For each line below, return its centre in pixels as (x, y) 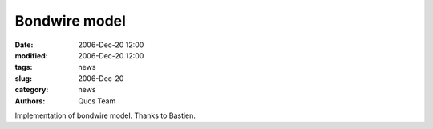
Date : (24, 45)
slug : (23, 78)
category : (32, 90)
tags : (24, 67)
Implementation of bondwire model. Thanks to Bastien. (105, 115)
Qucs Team (97, 101)
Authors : (30, 101)
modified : (31, 55)
